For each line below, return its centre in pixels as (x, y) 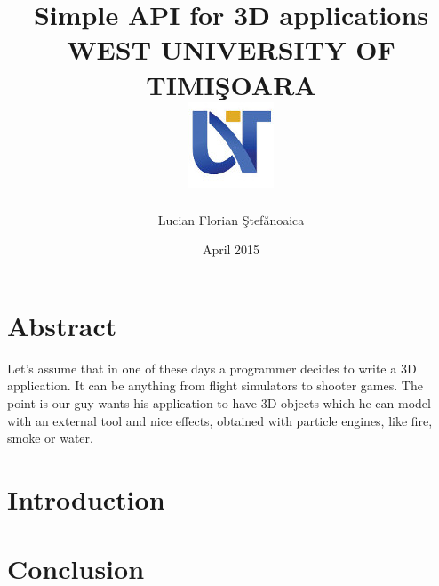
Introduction (86, 498)
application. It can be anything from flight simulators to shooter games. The (215, 385)
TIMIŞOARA (231, 84)
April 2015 (231, 249)
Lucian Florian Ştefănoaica (231, 219)
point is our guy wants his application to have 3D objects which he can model (219, 403)
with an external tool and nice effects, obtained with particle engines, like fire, (220, 420)
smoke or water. (50, 438)
